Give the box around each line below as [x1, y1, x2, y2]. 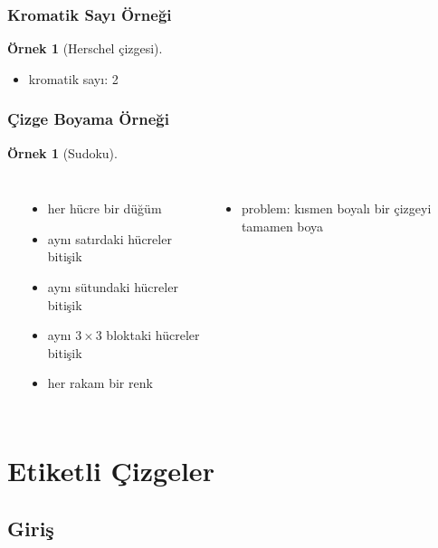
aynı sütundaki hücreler [47, 278, 178, 296]
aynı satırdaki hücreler [47, 229, 172, 248]
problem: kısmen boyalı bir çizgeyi [241, 199, 432, 218]
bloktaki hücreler [106, 326, 200, 345]
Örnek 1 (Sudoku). [7, 143, 118, 162]
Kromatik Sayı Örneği [7, 3, 172, 25]
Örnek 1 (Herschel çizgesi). [7, 39, 163, 58]
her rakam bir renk [47, 373, 153, 392]
